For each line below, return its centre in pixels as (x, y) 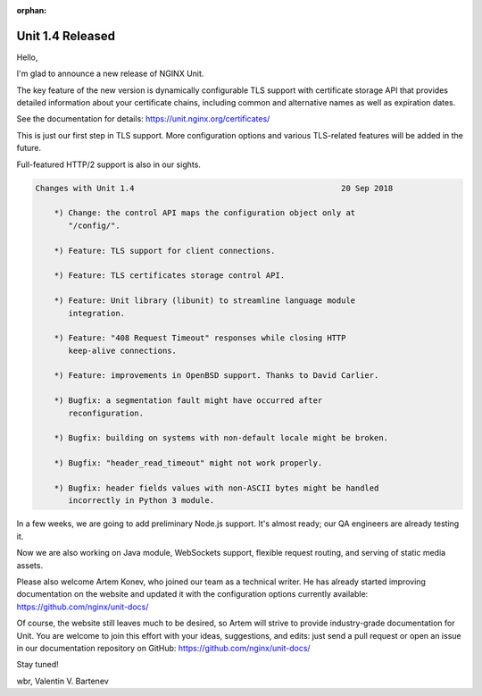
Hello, (27, 57)
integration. (96, 313)
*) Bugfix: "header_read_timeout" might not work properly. (188, 463)
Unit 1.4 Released (66, 36)
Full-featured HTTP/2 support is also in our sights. (108, 164)
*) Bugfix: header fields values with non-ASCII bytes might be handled (216, 488)
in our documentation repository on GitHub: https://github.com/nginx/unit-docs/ (164, 648)
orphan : (32, 10)
